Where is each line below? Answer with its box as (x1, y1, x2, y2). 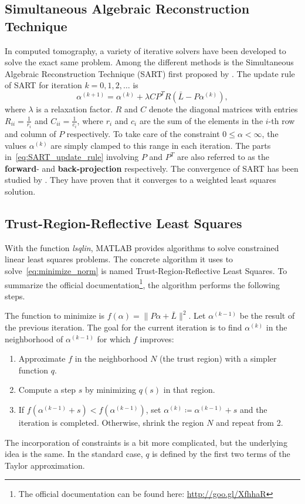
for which (97, 332, 131, 345)
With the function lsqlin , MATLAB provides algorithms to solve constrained (5, 241, 279, 253)
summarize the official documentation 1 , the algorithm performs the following (5, 276, 280, 291)
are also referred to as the (177, 151, 269, 163)
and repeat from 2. (216, 416, 283, 428)
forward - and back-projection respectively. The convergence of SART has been (5, 162, 299, 174)
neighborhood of (5, 332, 63, 345)
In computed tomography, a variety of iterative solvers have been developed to (5, 44, 286, 56)
